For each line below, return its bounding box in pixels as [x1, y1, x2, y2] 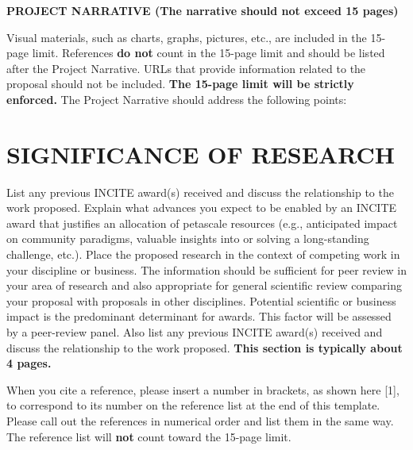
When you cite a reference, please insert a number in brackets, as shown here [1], [6, 381, 399, 398]
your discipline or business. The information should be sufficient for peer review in [6, 261, 407, 278]
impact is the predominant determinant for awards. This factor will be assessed [6, 308, 392, 325]
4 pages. [6, 355, 52, 371]
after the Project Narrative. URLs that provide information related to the [6, 60, 366, 76]
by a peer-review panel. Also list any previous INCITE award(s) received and [6, 324, 383, 340]
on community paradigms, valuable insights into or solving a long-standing [6, 230, 369, 247]
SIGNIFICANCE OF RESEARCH [6, 137, 395, 170]
